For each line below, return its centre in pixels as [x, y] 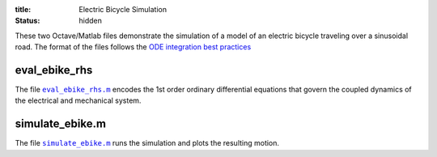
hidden [91, 21]
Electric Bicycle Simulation [123, 9]
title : [23, 9]
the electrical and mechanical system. [78, 100]
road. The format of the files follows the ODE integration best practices [133, 47]
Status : [28, 21]
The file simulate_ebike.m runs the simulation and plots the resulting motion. [147, 143]
